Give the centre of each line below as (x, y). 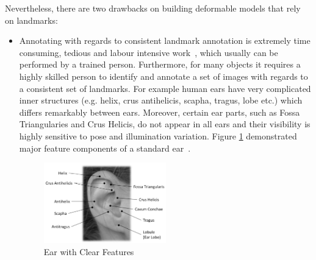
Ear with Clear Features (89, 251)
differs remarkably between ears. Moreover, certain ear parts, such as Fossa (160, 112)
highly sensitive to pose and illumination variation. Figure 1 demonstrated (158, 135)
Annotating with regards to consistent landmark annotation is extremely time (165, 40)
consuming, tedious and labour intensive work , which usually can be (149, 52)
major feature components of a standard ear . (105, 148)
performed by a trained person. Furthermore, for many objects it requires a (160, 64)
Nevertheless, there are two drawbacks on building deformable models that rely (153, 8)
